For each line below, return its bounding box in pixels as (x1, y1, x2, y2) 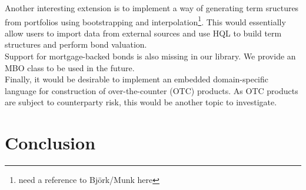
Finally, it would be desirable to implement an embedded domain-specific (5, 73, 269, 85)
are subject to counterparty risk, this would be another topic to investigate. (5, 96, 277, 108)
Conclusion (5, 131, 96, 155)
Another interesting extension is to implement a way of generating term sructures (5, 2, 299, 14)
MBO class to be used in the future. (5, 61, 135, 74)
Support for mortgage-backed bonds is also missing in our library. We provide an (5, 50, 296, 62)
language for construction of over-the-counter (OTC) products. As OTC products (5, 84, 298, 96)
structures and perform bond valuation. (5, 38, 147, 51)
